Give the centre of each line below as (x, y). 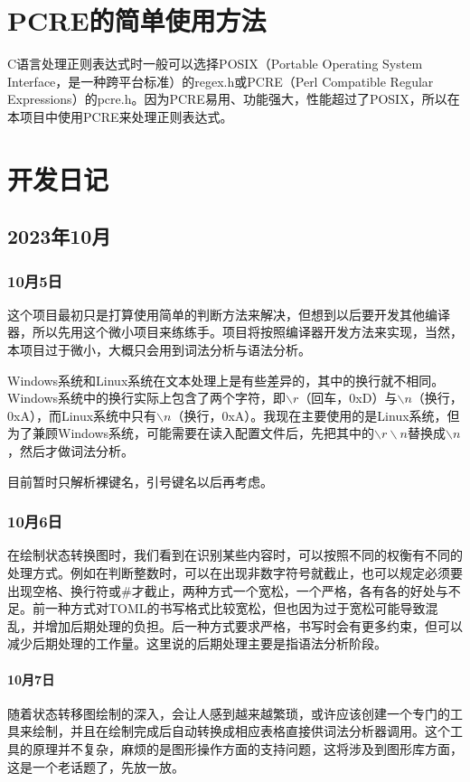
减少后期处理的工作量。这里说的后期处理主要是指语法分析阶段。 (197, 643)
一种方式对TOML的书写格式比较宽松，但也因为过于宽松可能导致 (235, 608)
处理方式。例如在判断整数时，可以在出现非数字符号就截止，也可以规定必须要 (235, 573)
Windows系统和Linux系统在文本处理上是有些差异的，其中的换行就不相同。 (226, 380)
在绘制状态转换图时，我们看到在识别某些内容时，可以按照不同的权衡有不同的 (235, 555)
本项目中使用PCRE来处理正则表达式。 (120, 116)
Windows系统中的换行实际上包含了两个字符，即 (147, 398)
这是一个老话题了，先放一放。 (96, 766)
